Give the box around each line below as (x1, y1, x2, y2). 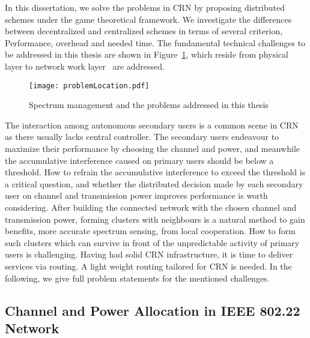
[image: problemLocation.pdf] (29, 81, 150, 90)
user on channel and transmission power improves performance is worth (5, 189, 268, 202)
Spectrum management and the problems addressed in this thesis (29, 98, 269, 111)
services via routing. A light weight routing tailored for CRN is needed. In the (5, 259, 292, 272)
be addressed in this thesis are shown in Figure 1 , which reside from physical (5, 48, 288, 61)
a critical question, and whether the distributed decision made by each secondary (5, 177, 303, 190)
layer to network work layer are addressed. (5, 59, 165, 72)
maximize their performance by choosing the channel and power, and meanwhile (5, 142, 300, 154)
